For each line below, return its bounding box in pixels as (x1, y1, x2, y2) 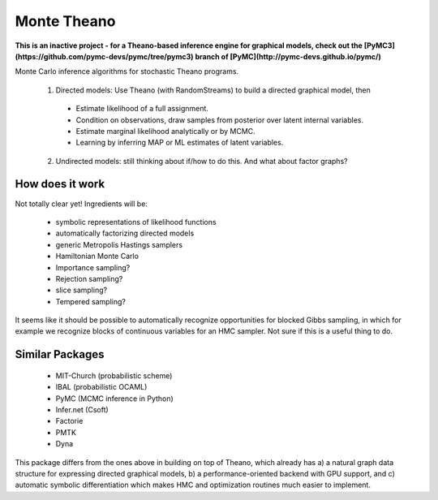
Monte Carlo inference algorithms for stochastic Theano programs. (15, 67, 239, 76)
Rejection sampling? (55, 274, 123, 283)
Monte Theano (15, 12, 116, 30)
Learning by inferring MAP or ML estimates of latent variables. (75, 138, 284, 148)
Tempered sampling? (55, 296, 126, 306)
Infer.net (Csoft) (55, 405, 109, 415)
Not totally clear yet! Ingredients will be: (15, 199, 148, 209)
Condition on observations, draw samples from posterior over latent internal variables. (75, 114, 364, 125)
